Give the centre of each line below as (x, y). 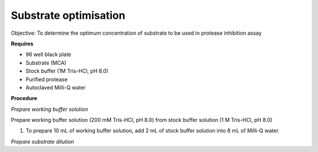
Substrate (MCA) (46, 62)
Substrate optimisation (68, 15)
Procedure (24, 98)
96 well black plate (49, 54)
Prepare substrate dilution (42, 141)
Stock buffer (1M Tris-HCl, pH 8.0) (67, 71)
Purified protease (47, 79)
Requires (22, 44)
